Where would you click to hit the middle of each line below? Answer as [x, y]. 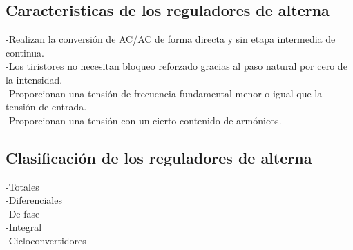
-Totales [22, 186]
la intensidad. [34, 79]
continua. [25, 52]
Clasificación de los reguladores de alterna [159, 157]
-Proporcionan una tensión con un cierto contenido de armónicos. [144, 120]
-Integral [24, 227]
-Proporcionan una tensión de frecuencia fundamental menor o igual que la [164, 93]
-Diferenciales [34, 200]
